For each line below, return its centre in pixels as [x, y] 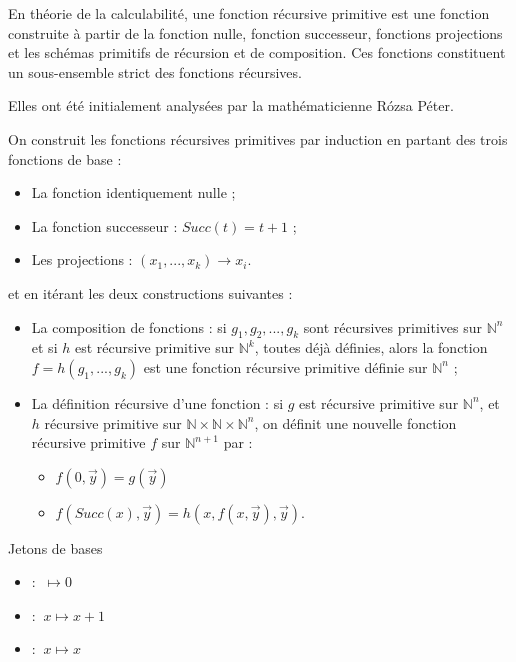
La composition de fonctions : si [129, 326]
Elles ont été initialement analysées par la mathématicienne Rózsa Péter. [231, 105]
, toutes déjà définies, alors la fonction [371, 347]
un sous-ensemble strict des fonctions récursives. [155, 71]
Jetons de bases [55, 547]
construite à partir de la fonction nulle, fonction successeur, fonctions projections [255, 32]
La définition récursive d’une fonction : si [157, 402]
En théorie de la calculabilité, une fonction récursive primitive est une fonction [249, 13]
